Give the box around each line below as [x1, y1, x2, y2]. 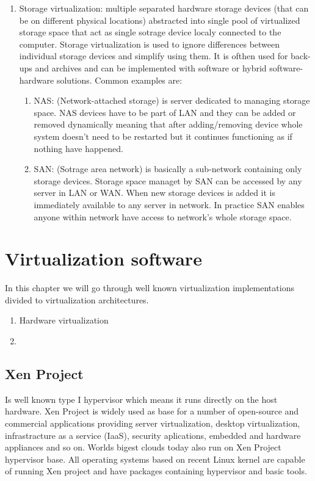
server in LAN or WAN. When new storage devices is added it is [34, 186, 276, 199]
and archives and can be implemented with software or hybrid [35, 61, 267, 74]
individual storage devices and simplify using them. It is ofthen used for [19, 49, 288, 62]
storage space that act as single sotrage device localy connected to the [19, 26, 281, 38]
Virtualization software [5, 246, 202, 271]
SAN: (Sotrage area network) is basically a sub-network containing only [34, 162, 302, 175]
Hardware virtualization [19, 314, 109, 327]
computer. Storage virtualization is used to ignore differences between [19, 37, 280, 50]
